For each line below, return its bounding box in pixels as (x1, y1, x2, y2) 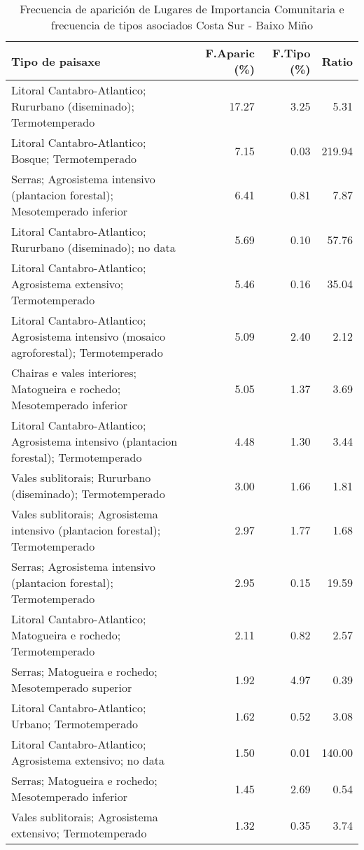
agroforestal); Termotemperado (11, 344, 163, 360)
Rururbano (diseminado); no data (11, 239, 176, 255)
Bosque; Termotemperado (11, 150, 137, 167)
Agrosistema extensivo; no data (11, 752, 164, 768)
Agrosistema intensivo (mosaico (11, 328, 165, 344)
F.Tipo (272, 45, 311, 61)
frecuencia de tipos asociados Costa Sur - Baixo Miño (51, 17, 313, 33)
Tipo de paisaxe (11, 52, 101, 69)
